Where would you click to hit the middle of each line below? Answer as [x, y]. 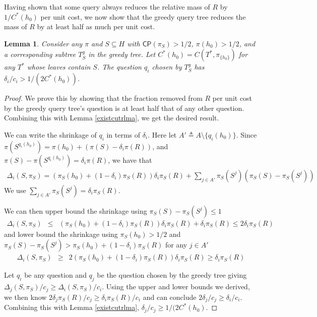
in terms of [123, 134]
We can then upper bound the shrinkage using [76, 210]
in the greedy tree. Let [122, 54]
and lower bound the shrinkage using [61, 234]
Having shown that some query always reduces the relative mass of [107, 7]
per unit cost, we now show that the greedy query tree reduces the [143, 16]
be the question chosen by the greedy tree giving [172, 275]
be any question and [55, 275]
